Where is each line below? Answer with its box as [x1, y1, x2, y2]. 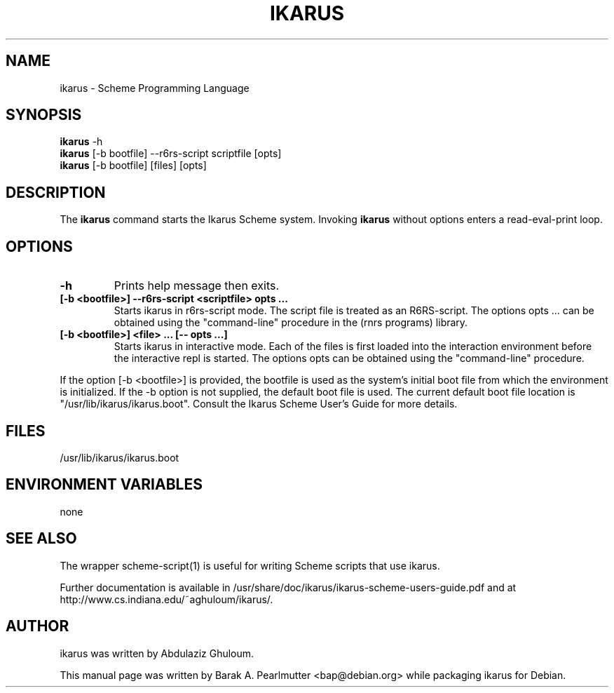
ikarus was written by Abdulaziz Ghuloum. [60, 647, 254, 659]
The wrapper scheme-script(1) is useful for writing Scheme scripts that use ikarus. [60, 559, 440, 572]
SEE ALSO [6, 530, 77, 548]
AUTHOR [6, 617, 69, 635]
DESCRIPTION [6, 183, 106, 201]
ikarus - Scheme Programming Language [60, 81, 250, 94]
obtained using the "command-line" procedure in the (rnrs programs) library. [114, 316, 468, 329]
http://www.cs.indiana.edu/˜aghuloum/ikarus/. [60, 593, 273, 605]
